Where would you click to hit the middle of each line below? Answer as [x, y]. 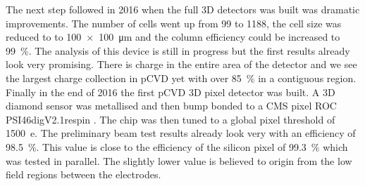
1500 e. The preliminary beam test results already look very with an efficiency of [181, 133]
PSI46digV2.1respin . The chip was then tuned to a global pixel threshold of [171, 119]
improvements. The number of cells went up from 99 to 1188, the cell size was [174, 23]
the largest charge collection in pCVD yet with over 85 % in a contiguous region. [181, 78]
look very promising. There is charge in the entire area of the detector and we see [181, 64]
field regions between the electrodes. [83, 174]
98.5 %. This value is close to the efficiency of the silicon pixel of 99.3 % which [177, 146]
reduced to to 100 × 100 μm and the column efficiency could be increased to [173, 37]
